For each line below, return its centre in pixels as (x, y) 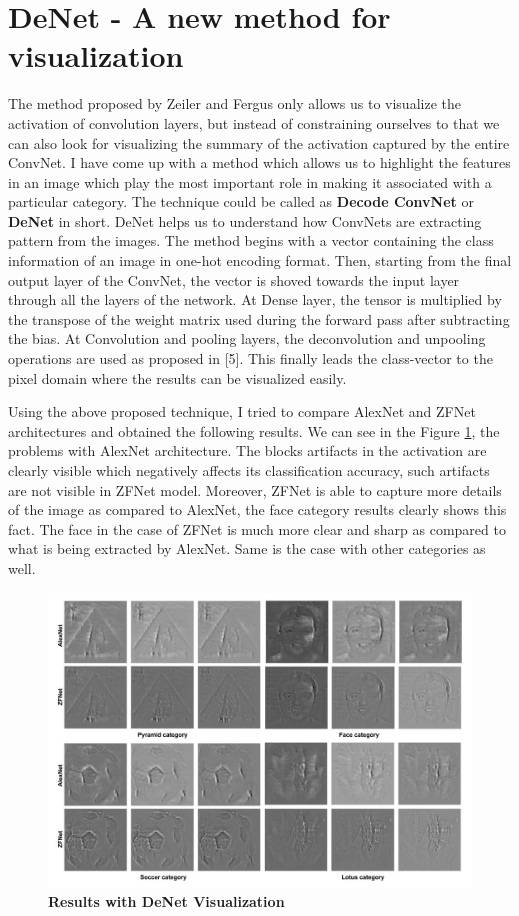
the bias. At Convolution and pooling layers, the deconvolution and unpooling (247, 338)
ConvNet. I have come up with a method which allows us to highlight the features (259, 162)
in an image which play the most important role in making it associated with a (250, 181)
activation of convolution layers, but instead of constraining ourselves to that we (254, 122)
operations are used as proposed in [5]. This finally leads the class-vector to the (250, 358)
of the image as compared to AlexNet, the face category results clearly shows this (257, 509)
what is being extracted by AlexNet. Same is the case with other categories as (247, 548)
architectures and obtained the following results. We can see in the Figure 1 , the (254, 430)
